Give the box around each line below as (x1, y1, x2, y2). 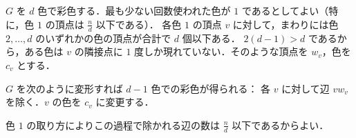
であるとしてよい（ (241, 3, 329, 18)
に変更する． (95, 95, 154, 109)
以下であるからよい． (232, 117, 329, 132)
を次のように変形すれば (16, 81, 123, 95)
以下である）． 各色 (95, 17, 182, 31)
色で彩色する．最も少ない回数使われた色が (37, 3, 231, 18)
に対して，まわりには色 (232, 17, 339, 31)
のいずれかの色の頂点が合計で (35, 30, 171, 45)
